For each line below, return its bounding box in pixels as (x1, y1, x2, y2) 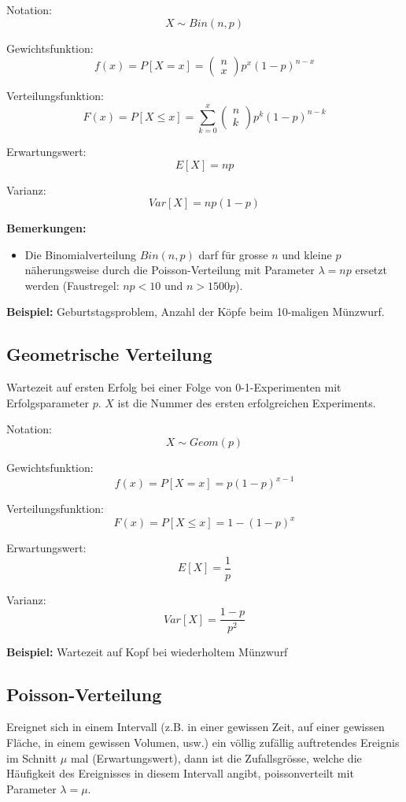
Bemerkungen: (6, 220, 87, 236)
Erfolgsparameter (6, 394, 90, 410)
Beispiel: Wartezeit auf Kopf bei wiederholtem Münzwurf (6, 643, 288, 659)
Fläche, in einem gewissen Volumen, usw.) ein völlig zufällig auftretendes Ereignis (6, 733, 400, 750)
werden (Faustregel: (24, 277, 120, 293)
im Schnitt (6, 749, 57, 766)
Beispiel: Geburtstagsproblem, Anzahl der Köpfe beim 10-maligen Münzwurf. (6, 303, 385, 320)
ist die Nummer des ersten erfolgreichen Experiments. (117, 394, 376, 410)
